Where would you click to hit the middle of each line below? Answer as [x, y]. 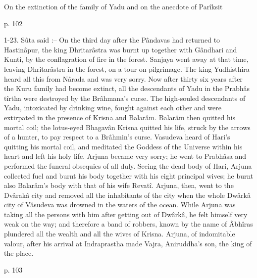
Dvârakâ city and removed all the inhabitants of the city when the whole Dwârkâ [127, 195]
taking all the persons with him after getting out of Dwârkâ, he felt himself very [126, 214]
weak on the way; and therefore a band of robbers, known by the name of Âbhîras [128, 224]
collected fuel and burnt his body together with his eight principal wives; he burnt [129, 175]
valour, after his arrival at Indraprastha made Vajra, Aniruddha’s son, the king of [128, 243]
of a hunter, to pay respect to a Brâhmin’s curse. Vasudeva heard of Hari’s [117, 137]
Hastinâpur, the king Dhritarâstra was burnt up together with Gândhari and [121, 49]
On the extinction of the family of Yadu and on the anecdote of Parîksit [113, 6]
